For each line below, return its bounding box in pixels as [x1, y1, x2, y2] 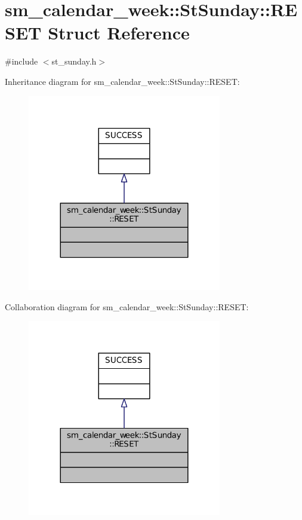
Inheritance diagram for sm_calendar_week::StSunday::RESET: [5, 75, 240, 87]
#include [5, 55, 38, 68]
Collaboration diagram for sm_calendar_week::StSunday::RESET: [5, 300, 249, 313]
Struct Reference [48, 20, 190, 45]
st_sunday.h [51, 55, 97, 68]
